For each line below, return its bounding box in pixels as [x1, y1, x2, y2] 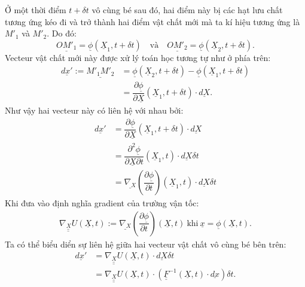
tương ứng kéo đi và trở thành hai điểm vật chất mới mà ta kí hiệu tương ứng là [5, 15, 300, 28]
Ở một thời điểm [5, 4, 66, 16]
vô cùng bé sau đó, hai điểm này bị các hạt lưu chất [91, 4, 283, 16]
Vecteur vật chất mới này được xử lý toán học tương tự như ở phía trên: [5, 51, 271, 63]
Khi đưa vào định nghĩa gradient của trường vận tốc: [5, 197, 199, 209]
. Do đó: [47, 27, 77, 39]
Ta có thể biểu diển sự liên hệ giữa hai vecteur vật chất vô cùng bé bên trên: [5, 237, 286, 250]
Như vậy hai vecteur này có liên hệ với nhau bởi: [5, 103, 184, 116]
